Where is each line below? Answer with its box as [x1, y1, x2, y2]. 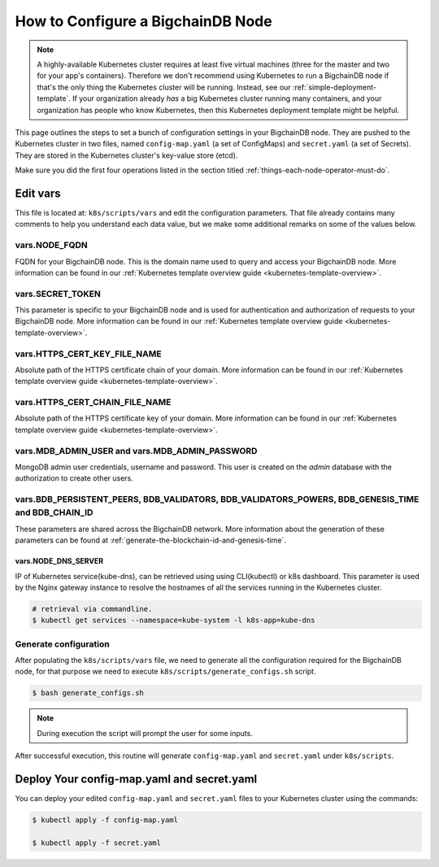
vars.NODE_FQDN [15, 240, 89, 251]
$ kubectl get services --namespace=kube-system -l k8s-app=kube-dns [32, 616, 315, 625]
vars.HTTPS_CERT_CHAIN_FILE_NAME [15, 397, 172, 408]
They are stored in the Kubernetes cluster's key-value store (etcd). [15, 150, 238, 160]
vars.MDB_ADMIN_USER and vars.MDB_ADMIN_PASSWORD [15, 445, 258, 456]
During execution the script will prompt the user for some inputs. [37, 728, 254, 738]
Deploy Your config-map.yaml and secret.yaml [15, 772, 258, 786]
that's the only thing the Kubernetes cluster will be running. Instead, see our [37, 82, 292, 92]
